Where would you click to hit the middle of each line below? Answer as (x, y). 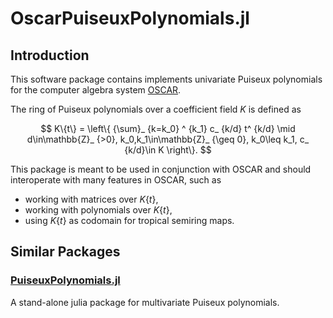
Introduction (50, 55)
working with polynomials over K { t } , (98, 210)
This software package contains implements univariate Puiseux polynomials (166, 79)
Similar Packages (65, 252)
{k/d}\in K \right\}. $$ (168, 150)
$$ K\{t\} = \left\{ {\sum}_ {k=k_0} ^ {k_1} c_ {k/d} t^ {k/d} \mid (168, 128)
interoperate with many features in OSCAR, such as (116, 180)
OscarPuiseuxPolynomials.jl (130, 18)
